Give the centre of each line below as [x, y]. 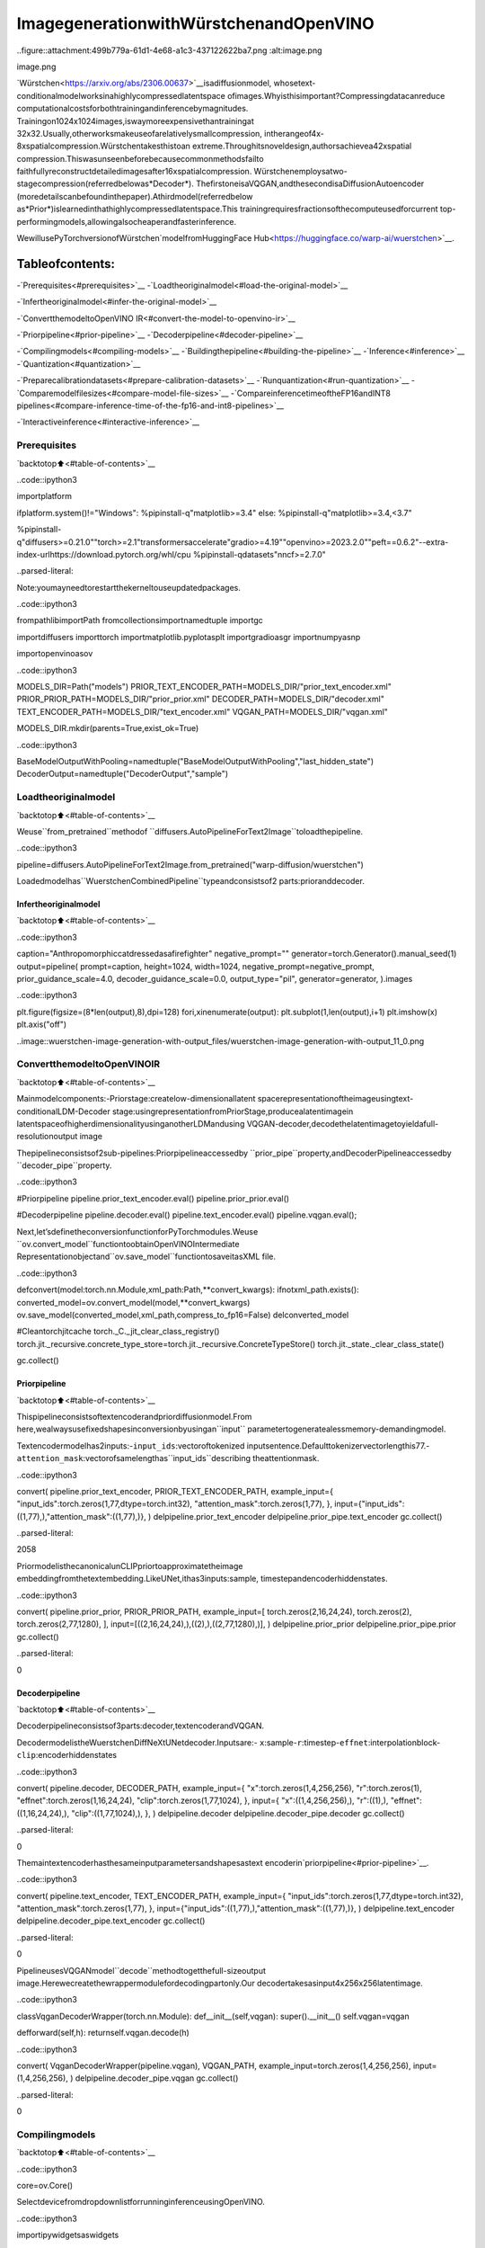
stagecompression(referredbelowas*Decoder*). [106, 183]
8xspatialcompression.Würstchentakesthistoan [103, 146]
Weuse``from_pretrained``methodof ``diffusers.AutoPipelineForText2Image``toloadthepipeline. [190, 831]
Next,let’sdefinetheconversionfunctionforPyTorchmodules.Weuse [137, 1231]
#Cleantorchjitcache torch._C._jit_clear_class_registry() [118, 1332]
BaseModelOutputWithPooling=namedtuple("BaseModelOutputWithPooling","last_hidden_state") [195, 761]
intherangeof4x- [294, 133]
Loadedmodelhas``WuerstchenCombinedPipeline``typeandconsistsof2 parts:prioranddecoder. [191, 881]
